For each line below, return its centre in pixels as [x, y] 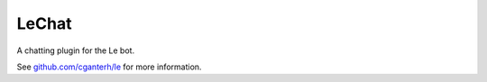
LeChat [44, 23]
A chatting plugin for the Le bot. [76, 50]
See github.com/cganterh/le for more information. [109, 67]
